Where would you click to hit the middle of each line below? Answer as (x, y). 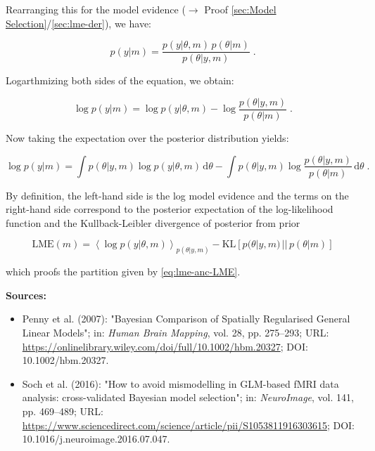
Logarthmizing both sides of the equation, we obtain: (120, 80)
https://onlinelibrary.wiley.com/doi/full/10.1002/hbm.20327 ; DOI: (165, 346)
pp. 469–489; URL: (63, 411)
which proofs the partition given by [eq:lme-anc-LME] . (123, 272)
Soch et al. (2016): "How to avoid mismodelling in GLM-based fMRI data (180, 383)
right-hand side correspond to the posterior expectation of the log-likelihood (170, 209)
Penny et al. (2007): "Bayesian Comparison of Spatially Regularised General (186, 319)
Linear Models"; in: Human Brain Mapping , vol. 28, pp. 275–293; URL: (176, 332)
